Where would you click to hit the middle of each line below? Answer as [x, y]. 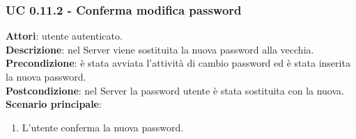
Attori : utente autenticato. [64, 36]
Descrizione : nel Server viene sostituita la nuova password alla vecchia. [160, 49]
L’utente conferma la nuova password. [103, 127]
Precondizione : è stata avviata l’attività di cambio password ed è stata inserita [178, 63]
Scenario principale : [54, 104]
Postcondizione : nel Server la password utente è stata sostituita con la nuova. [175, 90]
